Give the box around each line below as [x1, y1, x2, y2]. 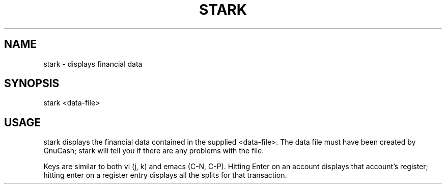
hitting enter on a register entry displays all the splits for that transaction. [43, 171, 287, 180]
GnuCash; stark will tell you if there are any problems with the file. [43, 146, 264, 155]
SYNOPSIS [4, 77, 60, 90]
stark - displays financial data [43, 59, 143, 68]
